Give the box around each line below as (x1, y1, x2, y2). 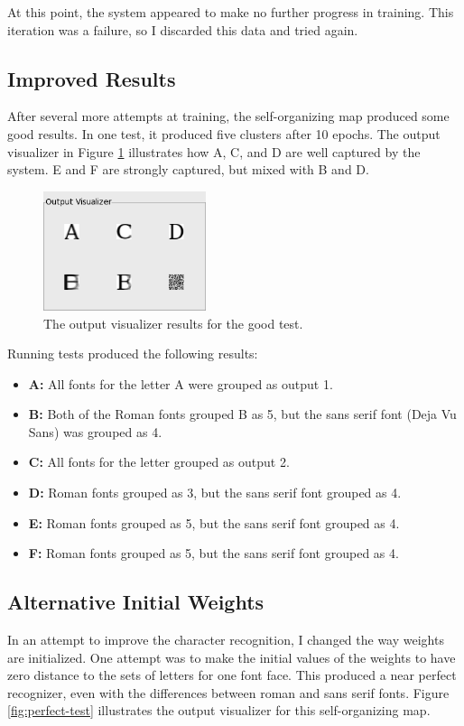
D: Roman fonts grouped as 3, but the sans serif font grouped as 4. (28, 483, 402, 502)
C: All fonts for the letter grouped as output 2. (28, 452, 290, 471)
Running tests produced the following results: (7, 344, 258, 363)
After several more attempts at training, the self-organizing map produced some (7, 107, 450, 126)
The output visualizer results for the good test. (43, 313, 303, 332)
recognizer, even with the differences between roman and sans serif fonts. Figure (7, 683, 450, 702)
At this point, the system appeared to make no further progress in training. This (7, 3, 454, 21)
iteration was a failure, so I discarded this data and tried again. (7, 20, 358, 39)
